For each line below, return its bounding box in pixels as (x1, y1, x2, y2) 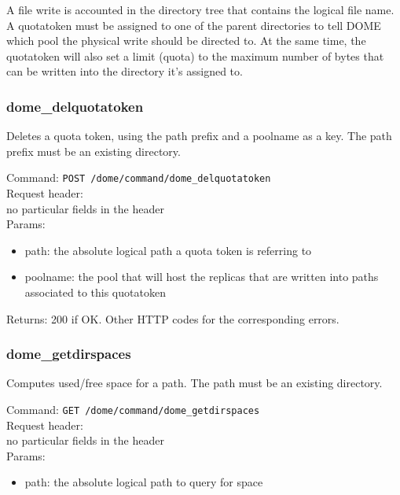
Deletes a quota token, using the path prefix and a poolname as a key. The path (6, 127, 392, 144)
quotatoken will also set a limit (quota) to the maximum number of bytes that (6, 47, 384, 64)
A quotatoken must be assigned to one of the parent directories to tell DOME (6, 17, 381, 33)
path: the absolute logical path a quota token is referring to (24, 242, 312, 258)
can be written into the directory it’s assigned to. (6, 63, 243, 79)
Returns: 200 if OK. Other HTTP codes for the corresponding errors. (6, 310, 339, 327)
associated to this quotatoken (24, 284, 166, 300)
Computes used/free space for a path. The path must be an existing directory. (6, 375, 383, 391)
